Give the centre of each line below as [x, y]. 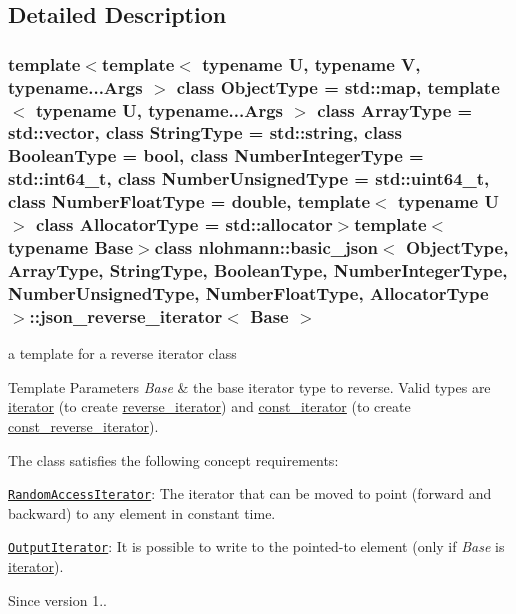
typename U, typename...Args [159, 109]
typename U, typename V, [311, 63]
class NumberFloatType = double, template [189, 201]
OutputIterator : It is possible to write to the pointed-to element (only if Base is [256, 546]
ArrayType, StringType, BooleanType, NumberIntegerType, [258, 270]
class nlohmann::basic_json [266, 247]
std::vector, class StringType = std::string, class [205, 132]
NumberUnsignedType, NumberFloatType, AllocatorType [248, 292]
